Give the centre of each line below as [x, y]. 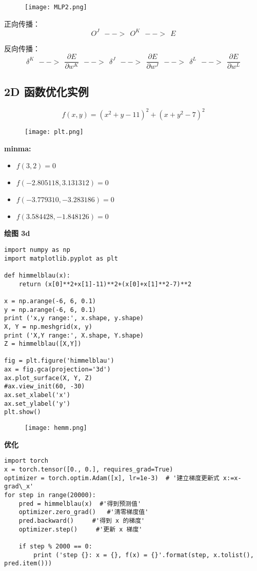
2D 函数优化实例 [46, 91]
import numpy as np [37, 250]
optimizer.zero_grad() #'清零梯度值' [84, 512]
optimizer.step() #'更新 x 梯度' [81, 529]
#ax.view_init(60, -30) [45, 387]
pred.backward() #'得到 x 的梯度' [82, 520]
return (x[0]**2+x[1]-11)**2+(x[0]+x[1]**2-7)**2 [105, 284]
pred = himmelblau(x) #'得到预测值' [80, 504]
